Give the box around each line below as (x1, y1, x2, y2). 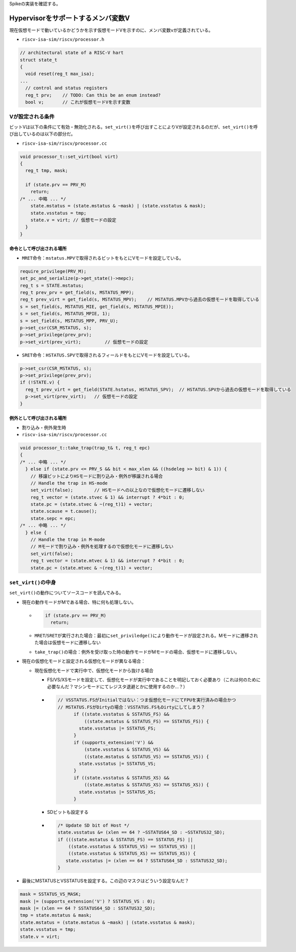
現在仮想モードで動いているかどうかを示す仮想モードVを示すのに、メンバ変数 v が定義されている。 (9, 27, 213, 33)
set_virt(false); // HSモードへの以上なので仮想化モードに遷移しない (30, 487, 205, 493)
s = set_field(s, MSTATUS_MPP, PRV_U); (20, 318, 118, 324)
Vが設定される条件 (9, 113, 55, 121)
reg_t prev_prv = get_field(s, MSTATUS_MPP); (20, 289, 134, 295)
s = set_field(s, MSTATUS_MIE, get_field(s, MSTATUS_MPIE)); (20, 304, 174, 310)
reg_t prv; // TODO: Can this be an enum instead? (25, 92, 161, 98)
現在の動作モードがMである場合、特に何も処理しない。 (22, 599, 136, 605)
